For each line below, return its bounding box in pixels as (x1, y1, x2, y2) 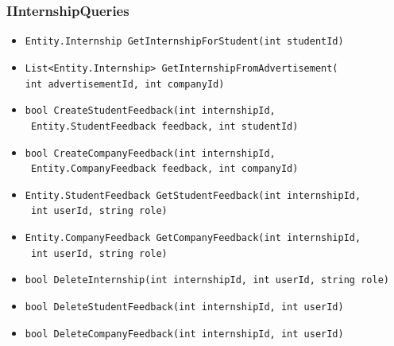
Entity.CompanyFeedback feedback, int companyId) (30, 163, 299, 175)
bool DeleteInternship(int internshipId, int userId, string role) (25, 274, 389, 286)
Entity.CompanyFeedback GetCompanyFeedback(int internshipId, (25, 232, 361, 244)
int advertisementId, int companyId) (25, 78, 225, 90)
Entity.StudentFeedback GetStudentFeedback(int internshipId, (25, 189, 361, 201)
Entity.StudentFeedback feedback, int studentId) (30, 120, 299, 132)
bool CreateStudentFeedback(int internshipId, (25, 105, 276, 117)
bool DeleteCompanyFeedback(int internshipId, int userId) (25, 328, 344, 340)
